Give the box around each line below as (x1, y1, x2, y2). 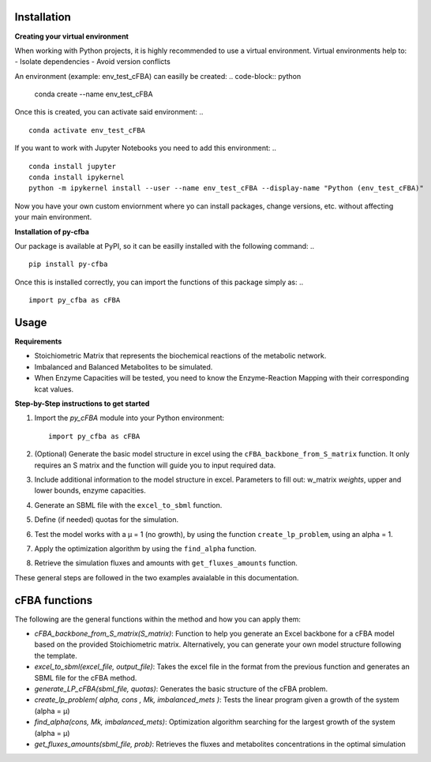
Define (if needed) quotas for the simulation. (34, 515, 179, 524)
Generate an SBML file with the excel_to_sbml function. (34, 500, 223, 509)
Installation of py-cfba (14, 227, 90, 236)
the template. (34, 651, 78, 660)
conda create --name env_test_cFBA (34, 89, 153, 99)
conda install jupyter (28, 162, 117, 171)
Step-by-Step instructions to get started (14, 399, 150, 408)
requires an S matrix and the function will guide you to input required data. (34, 460, 276, 470)
